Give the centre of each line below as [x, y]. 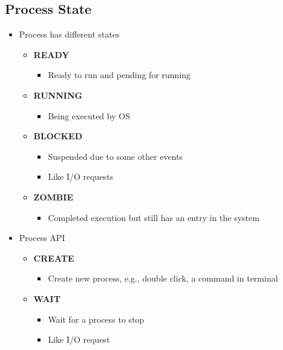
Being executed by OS [89, 115]
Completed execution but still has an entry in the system [154, 217]
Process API [42, 238]
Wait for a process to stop [96, 319]
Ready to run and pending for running [119, 75]
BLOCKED [58, 136]
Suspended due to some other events [115, 156]
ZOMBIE [53, 196]
